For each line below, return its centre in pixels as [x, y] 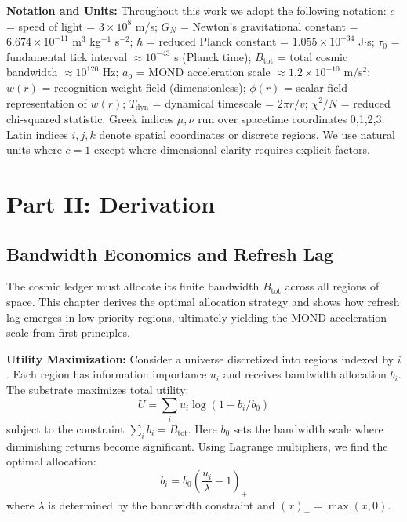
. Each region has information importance [107, 374]
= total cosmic [313, 56]
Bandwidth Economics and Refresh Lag [170, 253]
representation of [47, 102]
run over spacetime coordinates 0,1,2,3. [291, 119]
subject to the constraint [65, 428]
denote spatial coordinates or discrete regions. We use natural [247, 134]
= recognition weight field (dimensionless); [144, 87]
